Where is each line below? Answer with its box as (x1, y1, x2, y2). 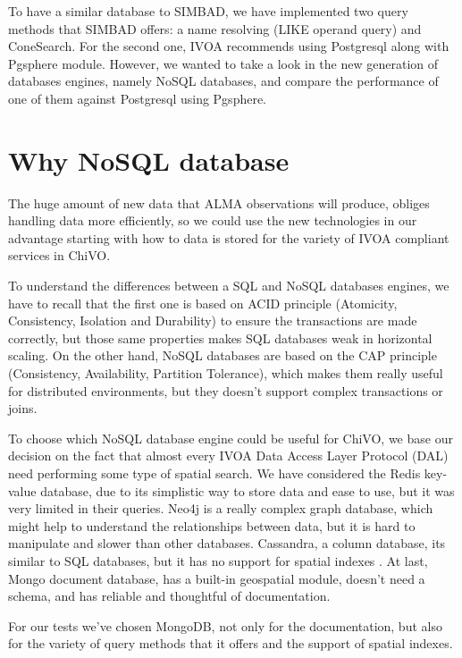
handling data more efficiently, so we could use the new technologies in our (8, 211, 417, 230)
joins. (8, 399, 38, 418)
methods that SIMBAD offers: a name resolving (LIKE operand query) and (8, 19, 422, 38)
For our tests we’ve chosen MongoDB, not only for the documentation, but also (8, 616, 442, 635)
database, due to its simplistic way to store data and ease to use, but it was (40, 481, 455, 500)
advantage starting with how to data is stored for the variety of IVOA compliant (8, 228, 449, 247)
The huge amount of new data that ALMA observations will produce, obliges (8, 193, 430, 212)
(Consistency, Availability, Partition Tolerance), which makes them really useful (8, 364, 443, 383)
